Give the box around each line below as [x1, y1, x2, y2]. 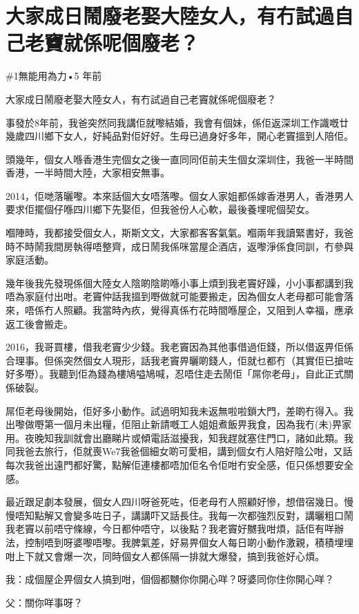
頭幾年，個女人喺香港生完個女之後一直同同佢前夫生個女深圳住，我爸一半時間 [6, 151, 353, 166]
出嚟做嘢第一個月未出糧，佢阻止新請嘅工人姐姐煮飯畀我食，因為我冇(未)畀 [6, 417, 342, 431]
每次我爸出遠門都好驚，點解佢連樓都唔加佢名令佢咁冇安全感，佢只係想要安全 [6, 457, 353, 472]
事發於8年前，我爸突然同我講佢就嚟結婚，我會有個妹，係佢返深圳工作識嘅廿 [6, 115, 349, 129]
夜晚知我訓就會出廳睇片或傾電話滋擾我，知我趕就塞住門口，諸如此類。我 [24, 430, 353, 445]
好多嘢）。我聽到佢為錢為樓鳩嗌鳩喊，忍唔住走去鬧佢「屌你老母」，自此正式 [6, 366, 344, 381]
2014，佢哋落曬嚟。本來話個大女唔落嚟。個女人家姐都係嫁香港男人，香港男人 [6, 188, 353, 203]
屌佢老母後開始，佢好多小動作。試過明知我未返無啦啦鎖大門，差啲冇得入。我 [6, 403, 353, 418]
